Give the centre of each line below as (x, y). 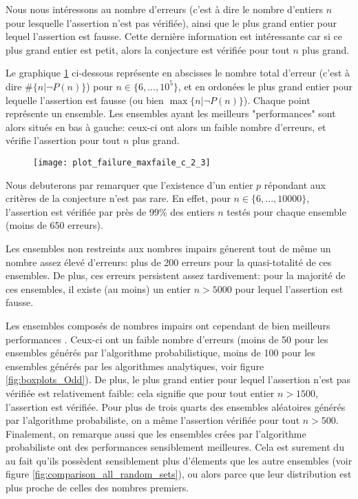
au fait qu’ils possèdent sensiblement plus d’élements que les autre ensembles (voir (179, 460)
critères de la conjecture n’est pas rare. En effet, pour (118, 198)
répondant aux (295, 184)
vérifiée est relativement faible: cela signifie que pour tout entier (140, 393)
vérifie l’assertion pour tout (63, 140)
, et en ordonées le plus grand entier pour (265, 86)
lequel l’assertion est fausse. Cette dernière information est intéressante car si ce (174, 36)
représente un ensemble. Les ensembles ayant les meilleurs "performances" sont (171, 113)
